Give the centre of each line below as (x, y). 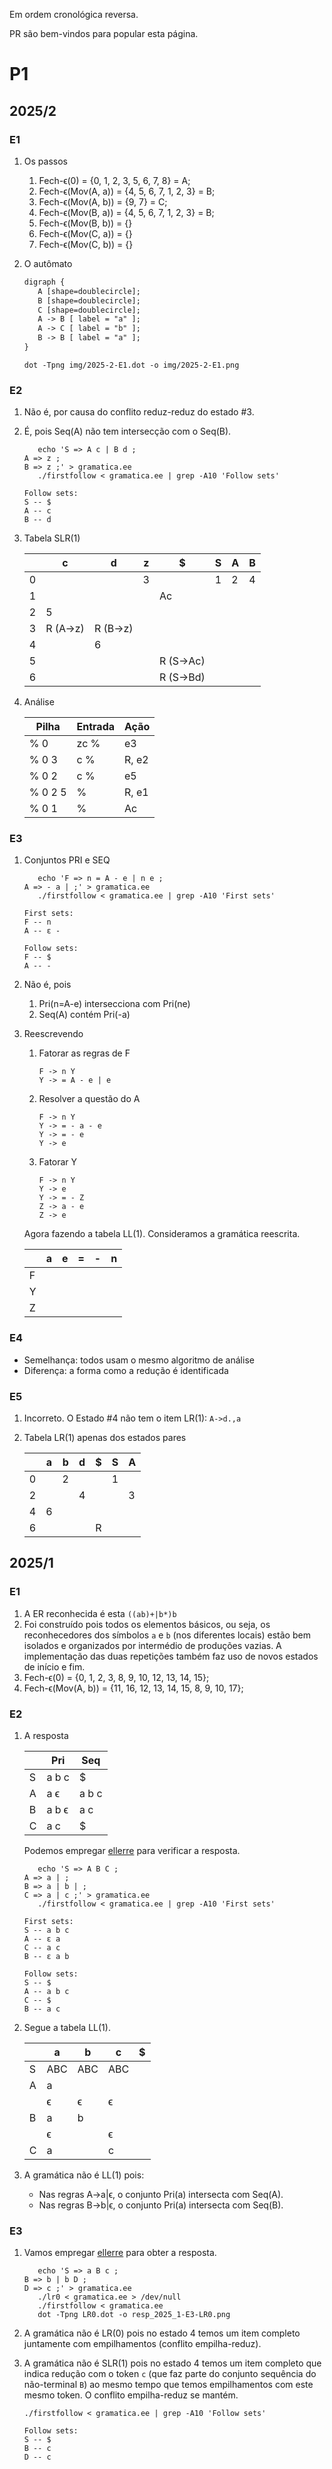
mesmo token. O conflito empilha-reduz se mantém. (131, 2395)
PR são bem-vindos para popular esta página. (104, 33)
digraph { (44, 282)
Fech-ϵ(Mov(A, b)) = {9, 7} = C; (103, 201)
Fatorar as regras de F (84, 1053)
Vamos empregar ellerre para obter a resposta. (120, 2253)
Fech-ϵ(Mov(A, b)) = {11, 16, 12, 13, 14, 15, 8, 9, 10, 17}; (133, 1688)
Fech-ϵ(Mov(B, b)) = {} (85, 223)
